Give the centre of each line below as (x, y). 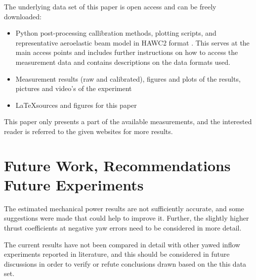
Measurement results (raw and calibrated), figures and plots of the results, (128, 78)
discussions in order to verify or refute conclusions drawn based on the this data (125, 263)
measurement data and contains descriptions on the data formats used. (123, 62)
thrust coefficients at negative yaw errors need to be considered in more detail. (123, 228)
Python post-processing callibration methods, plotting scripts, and (116, 33)
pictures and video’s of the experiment (74, 88)
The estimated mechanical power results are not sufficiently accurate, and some (124, 208)
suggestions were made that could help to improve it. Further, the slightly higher (127, 218)
